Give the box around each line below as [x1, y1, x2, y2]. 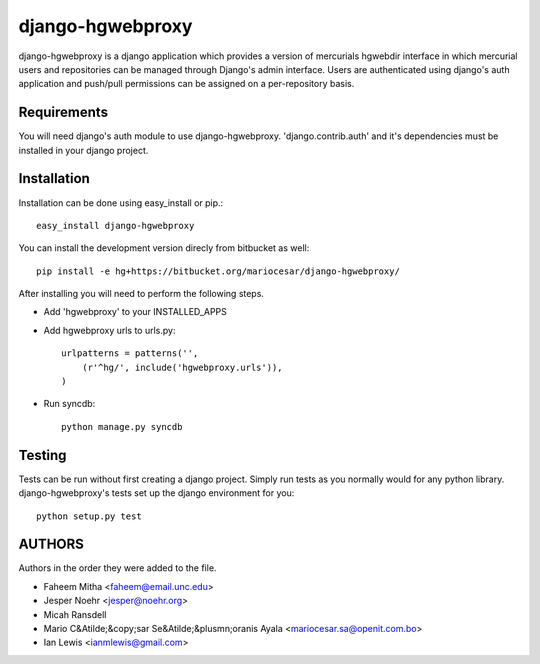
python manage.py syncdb [61, 421, 183, 432]
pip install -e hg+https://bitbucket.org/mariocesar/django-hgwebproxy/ [36, 265, 400, 277]
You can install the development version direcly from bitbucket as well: [18, 242, 310, 254]
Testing [18, 446, 67, 464]
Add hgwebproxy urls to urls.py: [43, 324, 176, 336]
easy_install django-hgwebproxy [36, 220, 195, 231]
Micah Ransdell [43, 608, 107, 620]
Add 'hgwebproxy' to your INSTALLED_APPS [43, 306, 227, 318]
